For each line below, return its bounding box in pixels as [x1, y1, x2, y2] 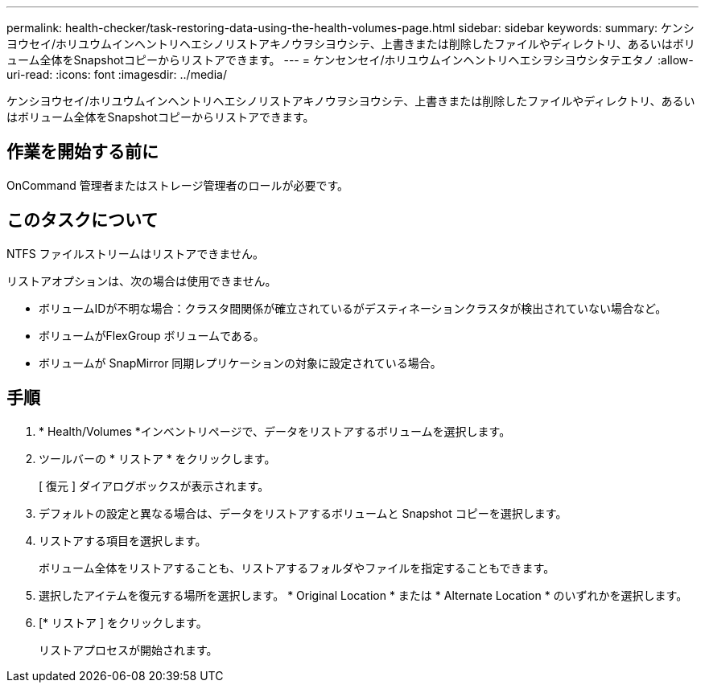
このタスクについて [6, 210, 159, 231]
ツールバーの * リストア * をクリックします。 [39, 451, 276, 465]
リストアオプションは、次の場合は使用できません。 [6, 273, 277, 288]
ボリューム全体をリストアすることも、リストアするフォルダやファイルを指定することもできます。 [39, 560, 555, 575]
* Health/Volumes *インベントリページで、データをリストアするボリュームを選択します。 [39, 424, 511, 438]
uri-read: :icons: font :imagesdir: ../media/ [6, 68, 227, 81]
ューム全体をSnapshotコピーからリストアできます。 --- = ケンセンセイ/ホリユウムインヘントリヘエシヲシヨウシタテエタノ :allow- [6, 53, 694, 67]
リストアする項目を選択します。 [39, 533, 207, 548]
